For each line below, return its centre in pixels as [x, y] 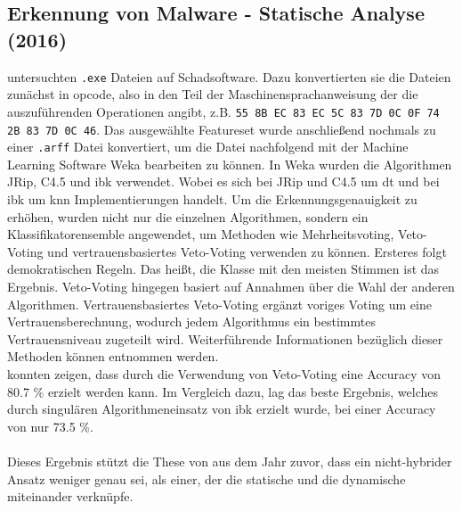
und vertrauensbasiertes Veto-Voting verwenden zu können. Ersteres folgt [247, 251]
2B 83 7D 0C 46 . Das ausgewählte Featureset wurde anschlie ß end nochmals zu [222, 129]
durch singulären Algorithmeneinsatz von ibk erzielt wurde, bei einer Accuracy [222, 409]
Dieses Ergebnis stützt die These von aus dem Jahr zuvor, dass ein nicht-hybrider [230, 461]
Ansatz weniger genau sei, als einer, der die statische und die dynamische [207, 478]
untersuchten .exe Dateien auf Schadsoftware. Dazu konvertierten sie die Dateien [229, 76]
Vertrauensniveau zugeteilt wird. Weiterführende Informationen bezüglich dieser [225, 338]
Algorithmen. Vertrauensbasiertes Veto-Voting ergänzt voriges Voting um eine [219, 304]
